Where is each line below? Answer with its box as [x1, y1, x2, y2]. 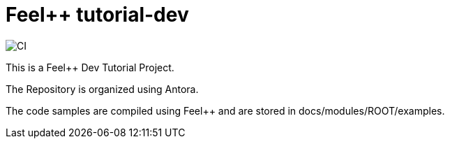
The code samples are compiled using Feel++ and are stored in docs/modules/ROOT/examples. [6, 104, 445, 117]
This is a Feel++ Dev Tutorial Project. [6, 61, 174, 73]
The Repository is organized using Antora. [6, 82, 199, 95]
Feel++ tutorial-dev [6, 3, 189, 27]
